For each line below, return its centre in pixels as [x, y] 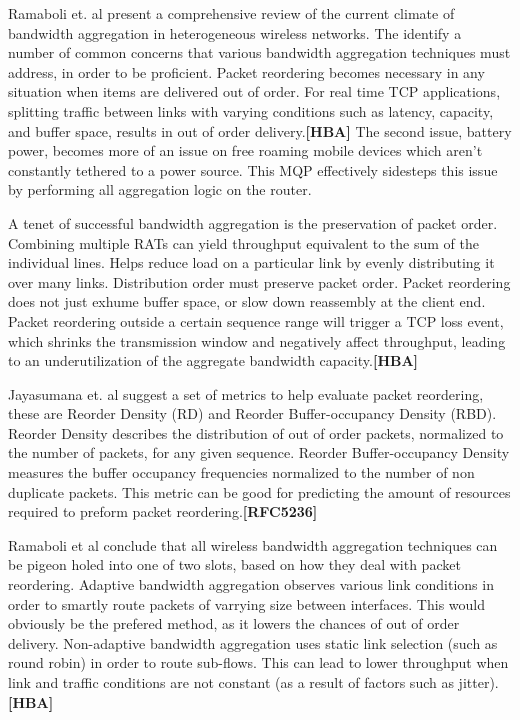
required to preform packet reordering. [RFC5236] [163, 511]
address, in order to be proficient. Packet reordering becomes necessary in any [246, 71]
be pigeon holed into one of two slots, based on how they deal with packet [234, 564]
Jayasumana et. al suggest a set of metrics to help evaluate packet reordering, [246, 393]
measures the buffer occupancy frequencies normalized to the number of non [241, 472]
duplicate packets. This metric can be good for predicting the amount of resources [259, 491]
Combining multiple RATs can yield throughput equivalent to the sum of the [243, 242]
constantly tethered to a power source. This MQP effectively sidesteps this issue [253, 169]
